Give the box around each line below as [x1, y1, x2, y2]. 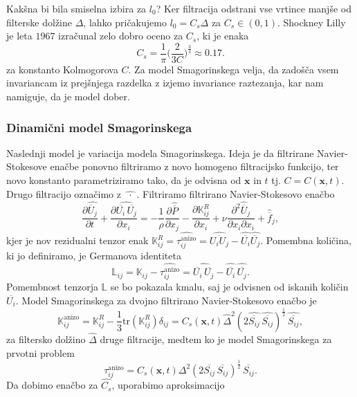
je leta [6, 28, 33, 43]
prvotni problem [6, 345, 75, 360]
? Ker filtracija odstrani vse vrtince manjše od [156, 1, 351, 15]
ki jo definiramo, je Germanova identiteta [6, 248, 181, 263]
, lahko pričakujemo [83, 15, 167, 29]
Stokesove [6, 159, 47, 174]
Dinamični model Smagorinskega [6, 118, 192, 136]
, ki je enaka [196, 28, 249, 43]
